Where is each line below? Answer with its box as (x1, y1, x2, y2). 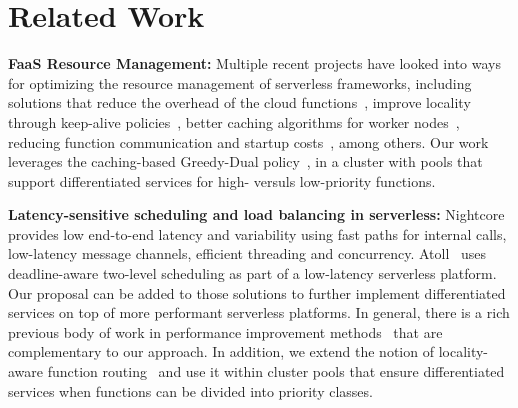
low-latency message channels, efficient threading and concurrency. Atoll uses (8, 243, 487, 264)
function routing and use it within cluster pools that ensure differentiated (47, 361, 505, 382)
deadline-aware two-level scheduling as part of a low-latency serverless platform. (8, 263, 497, 284)
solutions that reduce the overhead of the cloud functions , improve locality (8, 92, 471, 113)
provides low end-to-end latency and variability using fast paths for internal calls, (8, 223, 507, 244)
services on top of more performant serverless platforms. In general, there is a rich (8, 302, 510, 323)
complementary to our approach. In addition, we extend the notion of (8, 341, 434, 362)
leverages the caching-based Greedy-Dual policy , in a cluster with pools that (8, 151, 483, 172)
